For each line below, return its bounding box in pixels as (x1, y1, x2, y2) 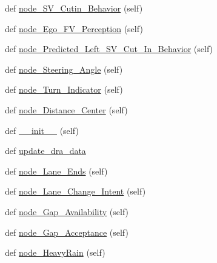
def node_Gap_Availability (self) (5, 205, 129, 218)
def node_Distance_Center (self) (5, 103, 128, 116)
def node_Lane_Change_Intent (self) (5, 185, 146, 198)
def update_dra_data (5, 144, 86, 157)
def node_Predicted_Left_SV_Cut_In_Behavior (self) (5, 42, 213, 55)
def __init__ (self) (5, 124, 79, 136)
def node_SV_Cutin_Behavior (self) (5, 2, 143, 14)
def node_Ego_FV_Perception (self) (5, 22, 143, 35)
